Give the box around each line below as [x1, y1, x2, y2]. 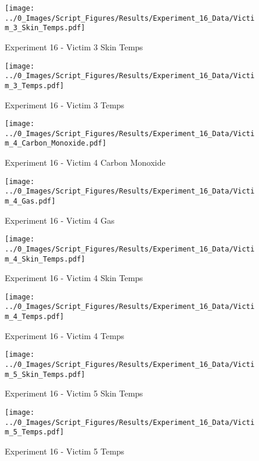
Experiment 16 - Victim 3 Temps [5, 98, 125, 111]
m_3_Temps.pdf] [5, 81, 64, 90]
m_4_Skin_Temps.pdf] [5, 254, 86, 263]
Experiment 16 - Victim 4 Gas [5, 214, 115, 226]
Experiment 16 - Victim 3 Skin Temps [5, 40, 143, 53]
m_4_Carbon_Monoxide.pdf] [5, 139, 106, 148]
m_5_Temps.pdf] [5, 428, 64, 437]
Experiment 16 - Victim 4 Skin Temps [5, 272, 143, 284]
